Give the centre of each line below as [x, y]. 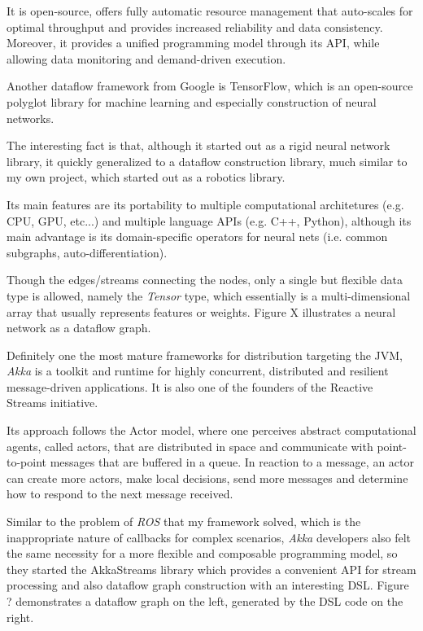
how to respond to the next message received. [120, 494]
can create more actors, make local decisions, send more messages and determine [207, 478]
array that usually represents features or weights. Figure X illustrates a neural [201, 311]
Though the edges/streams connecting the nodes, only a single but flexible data [205, 280]
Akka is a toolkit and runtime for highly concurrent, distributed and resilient [198, 371]
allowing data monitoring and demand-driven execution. [146, 58]
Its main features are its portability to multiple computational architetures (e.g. [205, 204]
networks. [31, 118]
